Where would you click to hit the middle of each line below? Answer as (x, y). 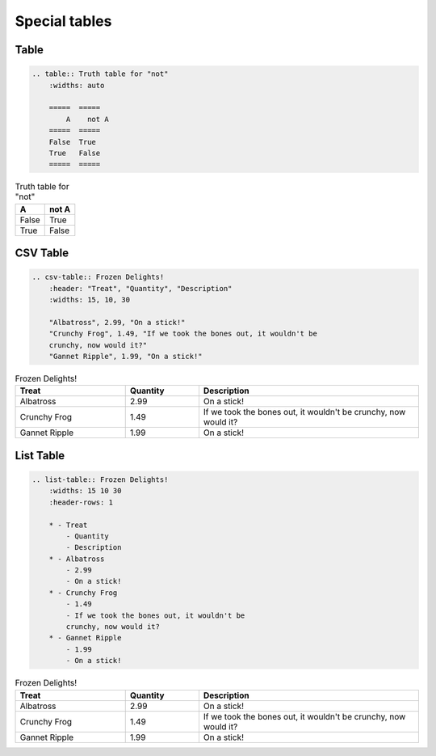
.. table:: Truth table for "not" (100, 74)
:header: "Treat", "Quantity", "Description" (140, 288)
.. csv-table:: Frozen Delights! (98, 277)
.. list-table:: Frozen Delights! (100, 479)
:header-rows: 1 (81, 502)
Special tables (63, 21)
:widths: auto (77, 85)
